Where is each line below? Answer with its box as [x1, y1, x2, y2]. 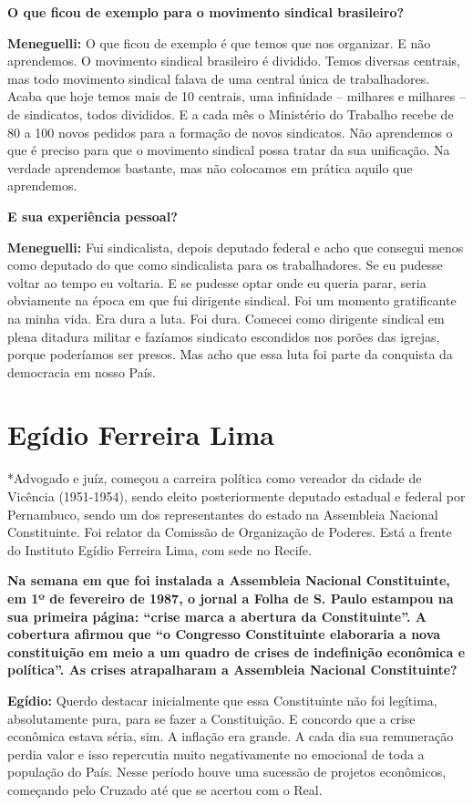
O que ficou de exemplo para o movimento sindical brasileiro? [7, 3, 405, 21]
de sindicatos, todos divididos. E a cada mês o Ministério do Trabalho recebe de [7, 104, 454, 123]
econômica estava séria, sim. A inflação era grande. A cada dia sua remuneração [7, 727, 454, 746]
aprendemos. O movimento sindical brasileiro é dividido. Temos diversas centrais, [7, 51, 460, 70]
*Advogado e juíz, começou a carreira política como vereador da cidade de [7, 469, 422, 488]
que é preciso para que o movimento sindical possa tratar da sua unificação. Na [7, 140, 450, 160]
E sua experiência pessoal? [7, 206, 178, 225]
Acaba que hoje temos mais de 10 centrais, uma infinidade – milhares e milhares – [7, 87, 466, 106]
